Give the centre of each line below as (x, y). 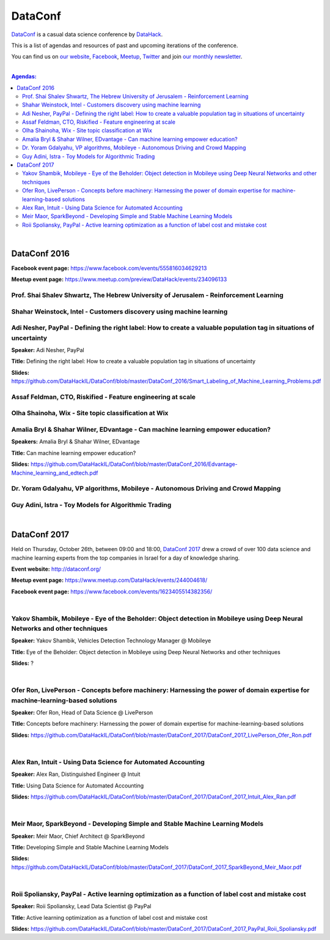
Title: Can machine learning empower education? (74, 453)
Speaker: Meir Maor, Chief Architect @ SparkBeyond (78, 836)
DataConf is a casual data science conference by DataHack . (87, 34)
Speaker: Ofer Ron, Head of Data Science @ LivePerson (82, 712)
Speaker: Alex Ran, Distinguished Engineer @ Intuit (76, 774)
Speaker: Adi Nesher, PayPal (48, 350)
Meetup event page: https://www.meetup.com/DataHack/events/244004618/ (109, 580)
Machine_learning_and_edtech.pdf (55, 473)
